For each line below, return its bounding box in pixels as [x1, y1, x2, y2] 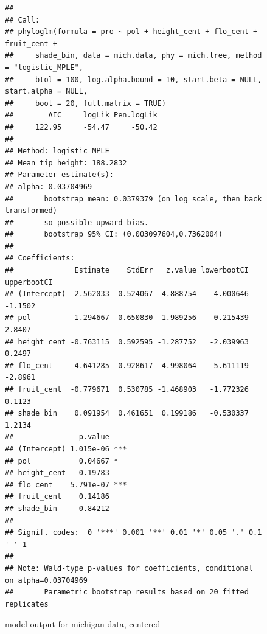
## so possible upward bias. [5, 218, 149, 227]
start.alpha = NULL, [5, 87, 88, 96]
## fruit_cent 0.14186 [5, 492, 109, 501]
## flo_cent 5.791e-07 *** [5, 480, 127, 489]
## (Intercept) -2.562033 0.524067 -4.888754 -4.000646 [5, 290, 249, 299]
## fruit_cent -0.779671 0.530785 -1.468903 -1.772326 [5, 385, 249, 394]
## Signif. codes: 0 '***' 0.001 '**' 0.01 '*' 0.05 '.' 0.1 [5, 528, 262, 537]
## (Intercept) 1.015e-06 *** [5, 444, 127, 453]
